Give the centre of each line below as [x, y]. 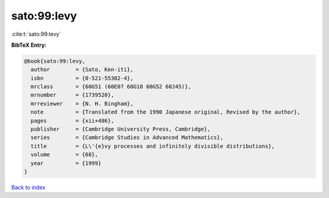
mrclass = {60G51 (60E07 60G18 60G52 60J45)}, [111, 87]
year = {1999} [66, 163]
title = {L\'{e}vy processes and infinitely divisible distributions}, [153, 146]
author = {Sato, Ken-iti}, [82, 70]
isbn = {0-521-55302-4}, [82, 78]
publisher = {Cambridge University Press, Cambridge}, [121, 129]
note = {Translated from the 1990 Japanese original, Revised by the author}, [166, 112]
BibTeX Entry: [29, 45]
